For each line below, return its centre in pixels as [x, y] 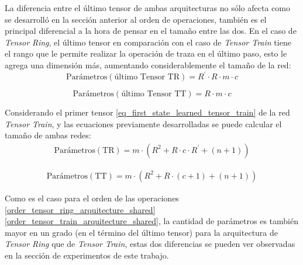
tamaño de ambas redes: [48, 135]
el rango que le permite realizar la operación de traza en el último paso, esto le [146, 53]
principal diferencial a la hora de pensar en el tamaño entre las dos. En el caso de [151, 31]
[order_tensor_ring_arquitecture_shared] [80, 209]
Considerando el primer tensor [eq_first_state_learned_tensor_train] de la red [147, 112]
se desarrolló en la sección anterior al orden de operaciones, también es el [136, 19]
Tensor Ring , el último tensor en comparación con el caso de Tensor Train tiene [148, 42]
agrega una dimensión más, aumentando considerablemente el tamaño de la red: [148, 64]
